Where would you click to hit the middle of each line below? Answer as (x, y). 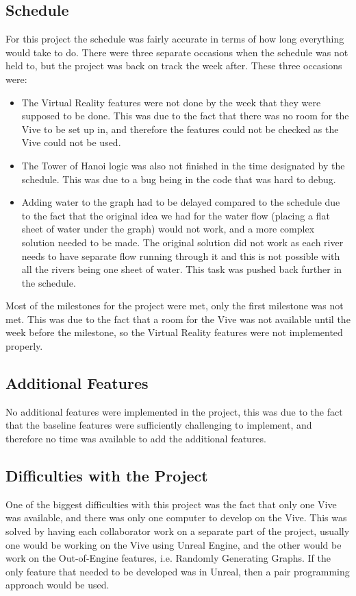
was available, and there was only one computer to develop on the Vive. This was (176, 517)
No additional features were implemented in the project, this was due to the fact (174, 411)
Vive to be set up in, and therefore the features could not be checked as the (180, 129)
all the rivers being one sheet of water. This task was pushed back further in (182, 269)
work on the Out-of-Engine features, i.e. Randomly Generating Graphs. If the (168, 558)
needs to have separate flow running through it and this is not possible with (181, 255)
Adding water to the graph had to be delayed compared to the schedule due (181, 202)
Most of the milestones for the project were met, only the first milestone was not (175, 306)
